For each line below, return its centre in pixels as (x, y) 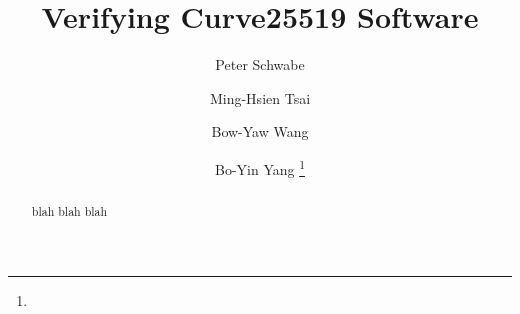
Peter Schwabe (260, 64)
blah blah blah (69, 210)
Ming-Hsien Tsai (260, 97)
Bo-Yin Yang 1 (260, 167)
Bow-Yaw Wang (260, 131)
